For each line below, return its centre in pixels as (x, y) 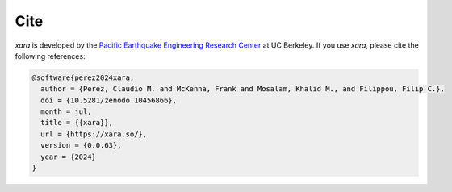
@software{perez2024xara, (83, 77)
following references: (50, 56)
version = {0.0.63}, (81, 146)
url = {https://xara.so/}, (94, 134)
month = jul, (66, 112)
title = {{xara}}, (77, 123)
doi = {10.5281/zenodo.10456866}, (109, 100)
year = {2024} (69, 157)
